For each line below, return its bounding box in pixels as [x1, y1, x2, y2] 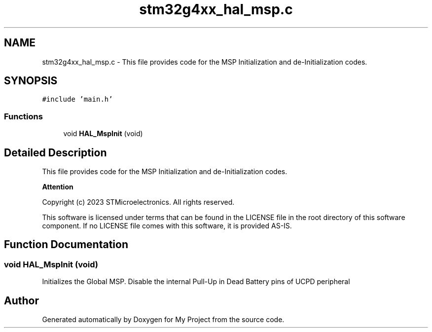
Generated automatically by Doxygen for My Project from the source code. [42, 315, 285, 324]
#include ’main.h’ [42, 95, 113, 104]
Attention [42, 183, 73, 191]
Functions [4, 111, 43, 121]
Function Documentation [4, 238, 128, 251]
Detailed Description [4, 146, 107, 159]
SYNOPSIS [4, 74, 58, 87]
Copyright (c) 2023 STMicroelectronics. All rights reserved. [42, 198, 235, 207]
